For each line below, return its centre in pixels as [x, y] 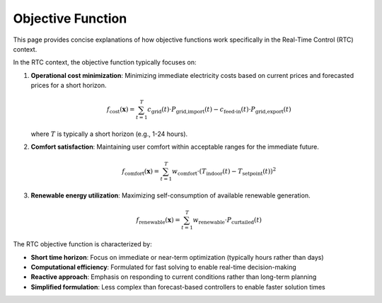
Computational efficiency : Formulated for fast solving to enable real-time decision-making [163, 267]
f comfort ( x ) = [140, 172]
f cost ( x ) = [121, 110]
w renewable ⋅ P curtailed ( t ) [227, 221]
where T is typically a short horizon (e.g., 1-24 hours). [109, 134]
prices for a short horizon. [69, 86]
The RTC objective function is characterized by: [82, 244]
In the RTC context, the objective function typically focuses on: [105, 62]
